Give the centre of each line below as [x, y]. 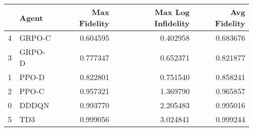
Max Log [172, 12]
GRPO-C [35, 38]
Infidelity [172, 23]
